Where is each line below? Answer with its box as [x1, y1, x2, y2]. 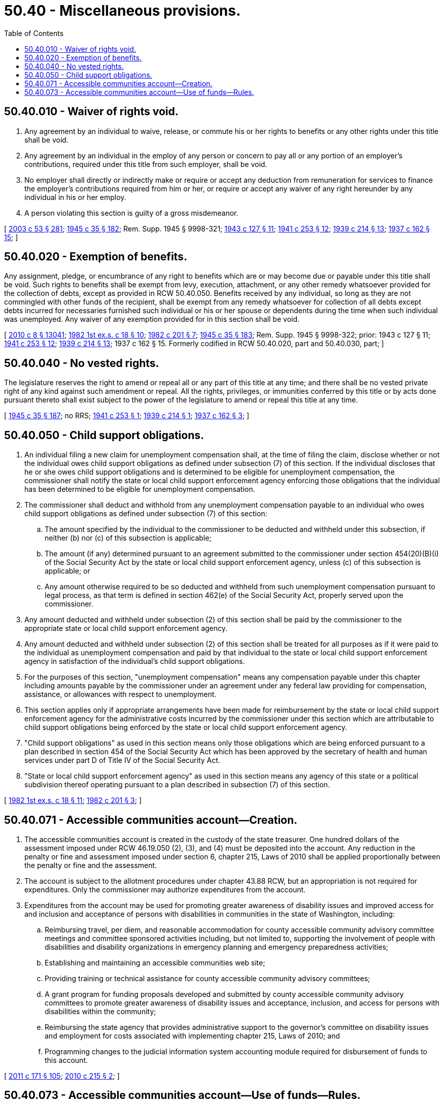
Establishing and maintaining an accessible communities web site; [45, 958, 265, 967]
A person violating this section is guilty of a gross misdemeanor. [24, 208, 238, 217]
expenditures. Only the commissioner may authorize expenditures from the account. [24, 885, 306, 894]
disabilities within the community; [45, 1007, 156, 1016]
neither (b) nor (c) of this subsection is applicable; [45, 533, 212, 543]
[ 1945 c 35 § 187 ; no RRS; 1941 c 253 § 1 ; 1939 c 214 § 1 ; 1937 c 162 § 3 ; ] [4, 411, 250, 420]
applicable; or [45, 566, 90, 576]
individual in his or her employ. [24, 192, 126, 202]
